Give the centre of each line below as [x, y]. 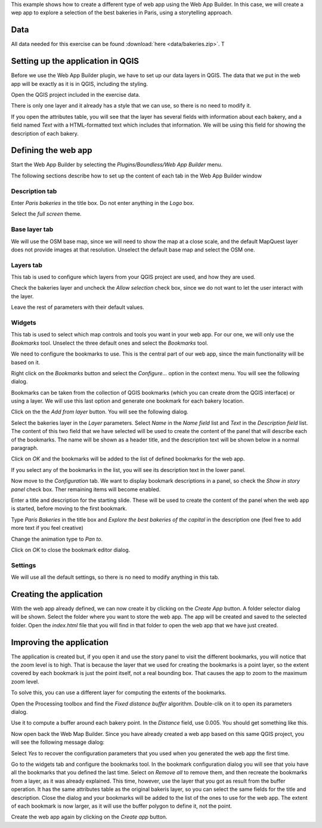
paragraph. [25, 448]
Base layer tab [32, 229]
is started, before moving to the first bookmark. [69, 508]
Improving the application [60, 642]
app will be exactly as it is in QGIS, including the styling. [80, 84]
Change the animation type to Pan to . [57, 539]
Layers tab [27, 265]
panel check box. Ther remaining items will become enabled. [86, 489]
